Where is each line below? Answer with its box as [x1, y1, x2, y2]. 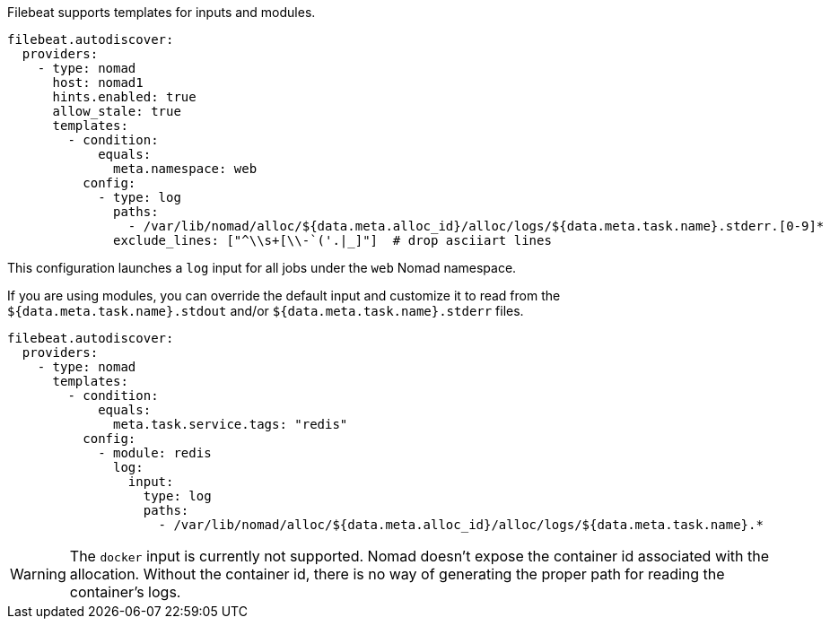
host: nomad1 [52, 75, 144, 90]
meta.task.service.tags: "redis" [113, 417, 348, 431]
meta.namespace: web [113, 161, 258, 176]
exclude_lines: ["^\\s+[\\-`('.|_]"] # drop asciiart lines [113, 233, 552, 248]
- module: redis [98, 446, 212, 460]
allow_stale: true [52, 104, 181, 118]
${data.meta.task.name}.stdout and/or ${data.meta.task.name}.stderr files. [7, 303, 524, 318]
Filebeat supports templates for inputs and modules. [7, 4, 316, 20]
